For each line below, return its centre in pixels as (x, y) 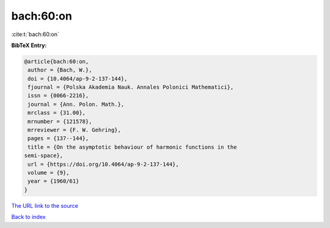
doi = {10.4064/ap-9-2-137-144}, (78, 79)
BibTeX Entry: (29, 45)
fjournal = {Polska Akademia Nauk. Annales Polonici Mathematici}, (131, 87)
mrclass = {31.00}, (57, 113)
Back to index (28, 217)
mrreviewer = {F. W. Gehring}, (75, 130)
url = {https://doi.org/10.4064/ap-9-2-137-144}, (104, 164)
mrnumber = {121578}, (60, 121)
